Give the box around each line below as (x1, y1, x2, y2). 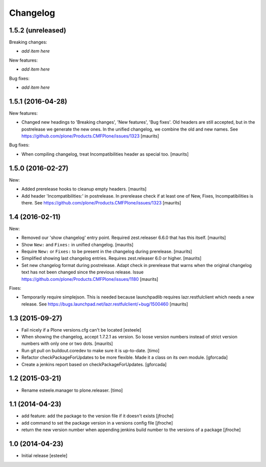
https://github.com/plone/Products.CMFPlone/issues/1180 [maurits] (21, 276, 159, 282)
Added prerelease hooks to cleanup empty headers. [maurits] (21, 186, 147, 192)
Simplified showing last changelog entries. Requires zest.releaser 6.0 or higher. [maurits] (21, 255, 202, 261)
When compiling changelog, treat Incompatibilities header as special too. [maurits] (21, 151, 189, 157)
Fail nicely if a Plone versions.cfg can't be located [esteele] (21, 327, 141, 333)
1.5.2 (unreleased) (9, 26, 66, 34)
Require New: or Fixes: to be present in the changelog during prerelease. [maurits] (21, 249, 192, 255)
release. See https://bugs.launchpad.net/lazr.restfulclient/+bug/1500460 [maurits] (21, 301, 188, 307)
